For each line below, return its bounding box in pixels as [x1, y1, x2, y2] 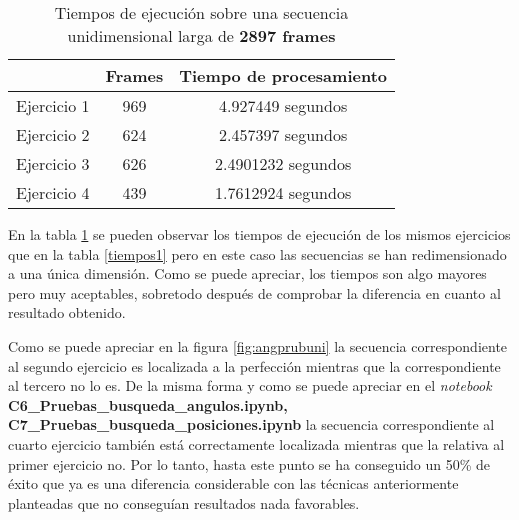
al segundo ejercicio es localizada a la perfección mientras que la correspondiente [8, 355, 501, 376]
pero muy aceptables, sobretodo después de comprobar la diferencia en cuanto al [8, 282, 501, 303]
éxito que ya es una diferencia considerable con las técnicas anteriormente [8, 473, 459, 494]
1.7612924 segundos [215, 181, 352, 204]
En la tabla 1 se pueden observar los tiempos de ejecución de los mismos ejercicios [8, 224, 511, 244]
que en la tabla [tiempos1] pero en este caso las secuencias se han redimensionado [8, 243, 507, 264]
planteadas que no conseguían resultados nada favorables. [8, 492, 360, 513]
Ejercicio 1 [16, 94, 90, 117]
